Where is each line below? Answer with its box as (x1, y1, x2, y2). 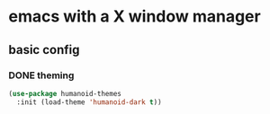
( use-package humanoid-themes (8, 89, 122, 98)
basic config (8, 42, 80, 57)
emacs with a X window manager (8, 6, 262, 27)
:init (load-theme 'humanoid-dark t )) (16, 97, 163, 107)
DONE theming (8, 69, 75, 82)
